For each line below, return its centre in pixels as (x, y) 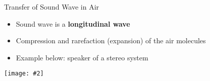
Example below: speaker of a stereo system (82, 57)
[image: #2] (24, 74)
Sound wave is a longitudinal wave (73, 23)
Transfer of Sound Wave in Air (52, 7)
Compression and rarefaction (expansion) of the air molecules (111, 40)
